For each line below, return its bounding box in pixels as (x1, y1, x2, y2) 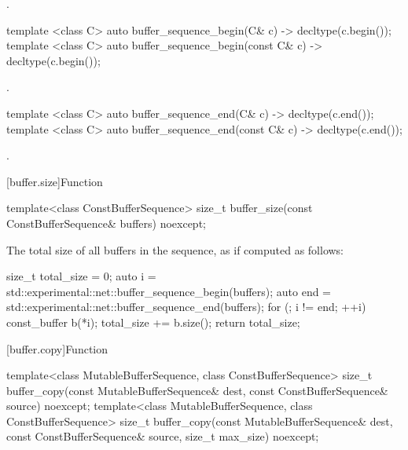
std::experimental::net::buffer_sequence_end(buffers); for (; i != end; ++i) (6, 298, 366, 315)
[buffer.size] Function (6, 173, 103, 189)
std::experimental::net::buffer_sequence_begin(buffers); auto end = (6, 283, 331, 299)
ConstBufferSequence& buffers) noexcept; (6, 214, 206, 231)
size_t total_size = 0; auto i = (6, 268, 156, 284)
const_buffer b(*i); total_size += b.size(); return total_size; (6, 313, 300, 330)
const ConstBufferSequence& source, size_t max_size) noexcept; (6, 428, 319, 445)
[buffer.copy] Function (6, 340, 108, 357)
